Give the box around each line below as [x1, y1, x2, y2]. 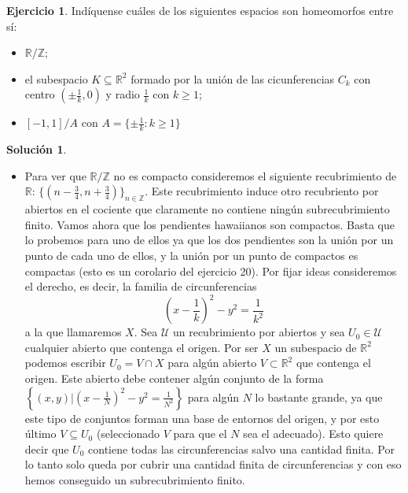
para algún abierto [167, 354, 257, 371]
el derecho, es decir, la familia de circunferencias [24, 278, 257, 295]
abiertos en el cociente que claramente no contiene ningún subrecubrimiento [24, 201, 390, 217]
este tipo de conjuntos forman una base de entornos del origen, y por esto [24, 410, 380, 426]
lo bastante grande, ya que [255, 388, 383, 405]
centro [24, 86, 55, 102]
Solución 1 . [6, 141, 67, 158]
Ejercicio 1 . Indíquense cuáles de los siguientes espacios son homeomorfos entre [6, 2, 394, 18]
